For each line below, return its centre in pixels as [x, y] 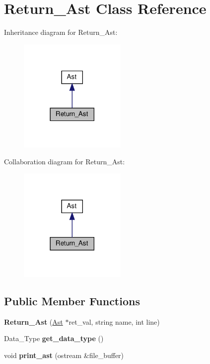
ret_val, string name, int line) [114, 321]
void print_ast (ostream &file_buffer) [64, 355]
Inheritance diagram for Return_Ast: [61, 32]
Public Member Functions [72, 301]
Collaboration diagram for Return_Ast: [65, 161]
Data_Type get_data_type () [54, 338]
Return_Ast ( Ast [34, 321]
